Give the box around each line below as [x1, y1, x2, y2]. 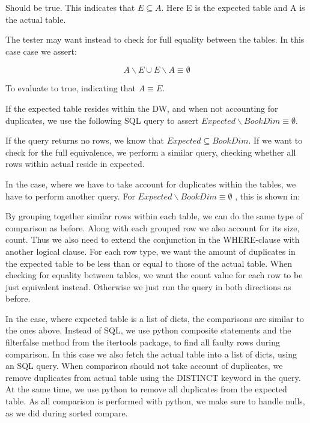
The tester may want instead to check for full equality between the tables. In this [5, 33, 305, 46]
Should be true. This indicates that [5, 1, 135, 13]
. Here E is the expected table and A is [161, 1, 305, 13]
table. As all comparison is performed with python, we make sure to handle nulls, [5, 395, 305, 407]
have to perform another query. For [5, 189, 135, 202]
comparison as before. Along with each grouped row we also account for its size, [5, 221, 300, 234]
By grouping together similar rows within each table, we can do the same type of [5, 210, 303, 222]
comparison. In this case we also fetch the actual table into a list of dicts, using [5, 347, 297, 360]
